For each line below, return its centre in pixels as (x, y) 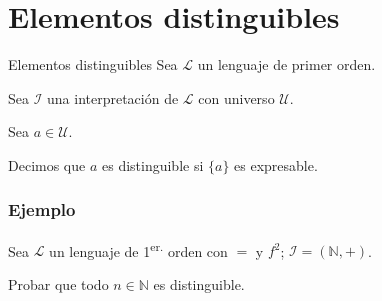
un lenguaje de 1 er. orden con (138, 249)
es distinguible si (152, 164)
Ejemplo (42, 209)
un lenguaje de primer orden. (286, 64)
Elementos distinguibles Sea (93, 64)
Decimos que (47, 164)
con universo (236, 97)
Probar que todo (58, 283)
